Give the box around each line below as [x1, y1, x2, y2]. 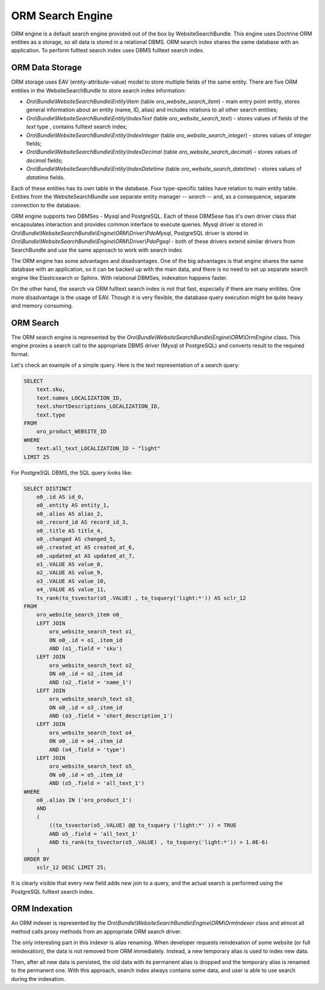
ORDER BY [23, 855, 50, 862]
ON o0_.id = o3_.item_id [49, 704, 123, 711]
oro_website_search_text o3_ [49, 696, 135, 702]
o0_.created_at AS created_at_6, [36, 544, 135, 551]
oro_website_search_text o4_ [49, 729, 135, 736]
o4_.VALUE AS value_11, [36, 586, 107, 593]
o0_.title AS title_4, [36, 527, 104, 534]
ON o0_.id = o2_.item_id [49, 670, 123, 677]
